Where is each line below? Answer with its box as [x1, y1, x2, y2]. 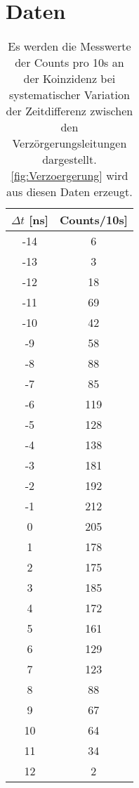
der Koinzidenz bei [23, 70, 116, 87]
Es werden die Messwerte [8, 38, 131, 55]
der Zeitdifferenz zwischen [6, 103, 133, 120]
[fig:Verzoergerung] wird [11, 167, 128, 184]
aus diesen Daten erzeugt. [6, 183, 133, 200]
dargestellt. [42, 151, 97, 168]
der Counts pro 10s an [15, 54, 124, 71]
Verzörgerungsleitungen [12, 135, 127, 152]
